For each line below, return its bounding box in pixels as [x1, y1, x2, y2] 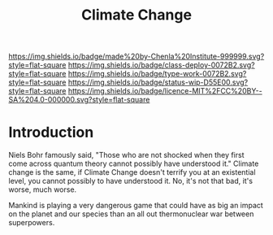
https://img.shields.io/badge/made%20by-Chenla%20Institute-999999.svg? [8, 51, 265, 62]
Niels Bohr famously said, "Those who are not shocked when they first [8, 150, 245, 160]
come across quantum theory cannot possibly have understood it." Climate [8, 159, 259, 168]
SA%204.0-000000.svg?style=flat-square [8, 95, 150, 105]
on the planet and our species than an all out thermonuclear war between [8, 209, 254, 219]
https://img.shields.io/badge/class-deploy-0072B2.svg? [67, 60, 255, 70]
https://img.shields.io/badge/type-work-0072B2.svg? [67, 69, 247, 79]
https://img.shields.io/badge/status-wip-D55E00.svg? [67, 77, 249, 87]
